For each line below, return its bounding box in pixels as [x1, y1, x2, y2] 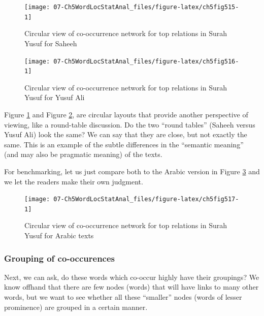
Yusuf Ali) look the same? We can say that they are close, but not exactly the [4, 129, 247, 140]
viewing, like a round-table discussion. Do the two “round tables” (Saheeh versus [4, 119, 255, 130]
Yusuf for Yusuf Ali [24, 92, 85, 103]
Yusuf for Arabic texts [24, 230, 94, 241]
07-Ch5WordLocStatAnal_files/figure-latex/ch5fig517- [53, 196, 239, 203]
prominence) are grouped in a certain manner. [4, 301, 148, 312]
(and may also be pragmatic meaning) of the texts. [4, 149, 162, 160]
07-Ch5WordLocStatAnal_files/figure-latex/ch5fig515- [53, 4, 239, 11]
